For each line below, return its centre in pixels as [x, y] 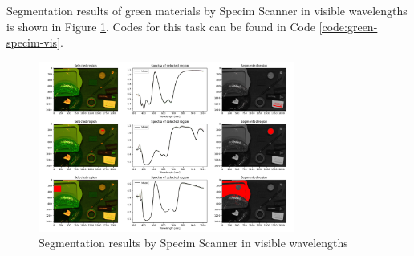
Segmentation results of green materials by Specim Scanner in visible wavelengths [207, 10]
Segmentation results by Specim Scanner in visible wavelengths [193, 243]
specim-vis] [34, 42]
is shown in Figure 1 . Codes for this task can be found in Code [161, 26]
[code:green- [348, 26]
